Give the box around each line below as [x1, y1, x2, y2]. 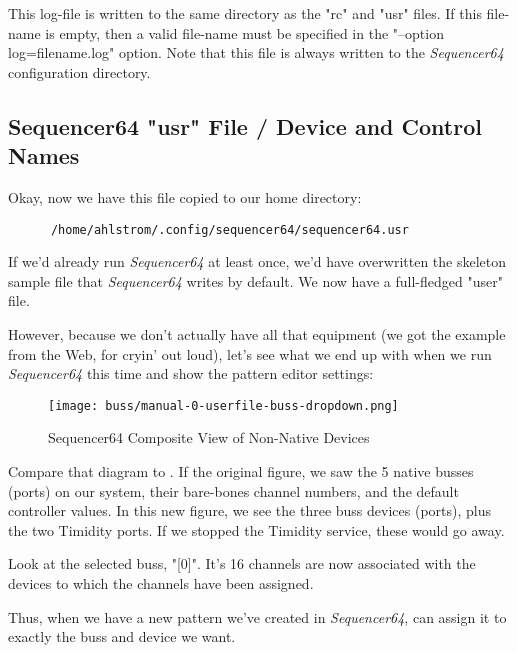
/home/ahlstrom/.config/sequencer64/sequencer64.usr [50, 222, 409, 237]
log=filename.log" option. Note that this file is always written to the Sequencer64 [8, 42, 504, 63]
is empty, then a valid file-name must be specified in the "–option [45, 22, 444, 43]
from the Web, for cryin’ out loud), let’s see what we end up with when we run [8, 343, 492, 364]
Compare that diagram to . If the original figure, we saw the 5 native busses [8, 461, 474, 482]
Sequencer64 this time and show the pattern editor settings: [8, 363, 374, 384]
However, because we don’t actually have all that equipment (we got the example [8, 324, 506, 344]
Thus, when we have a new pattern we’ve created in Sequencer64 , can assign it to [8, 606, 507, 627]
